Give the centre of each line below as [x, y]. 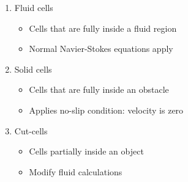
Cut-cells [31, 130]
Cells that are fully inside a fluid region [103, 28]
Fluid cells [34, 7]
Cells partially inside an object [86, 151]
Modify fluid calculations [76, 171]
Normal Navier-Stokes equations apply [101, 49]
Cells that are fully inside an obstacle [99, 89]
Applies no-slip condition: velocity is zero [106, 110]
